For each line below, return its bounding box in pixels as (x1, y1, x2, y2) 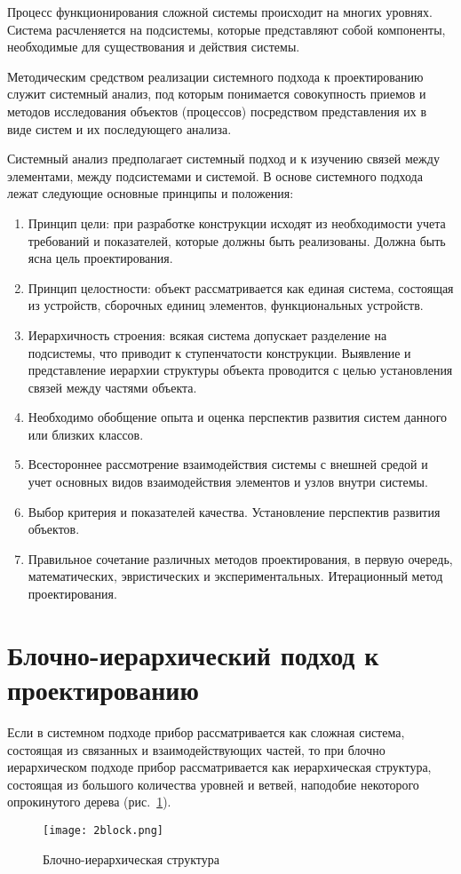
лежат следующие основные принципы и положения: (7, 184, 294, 203)
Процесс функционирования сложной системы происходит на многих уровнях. (7, 3, 433, 20)
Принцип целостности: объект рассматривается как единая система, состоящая (28, 278, 454, 297)
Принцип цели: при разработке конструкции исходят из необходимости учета (28, 213, 446, 232)
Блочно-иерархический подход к (7, 636, 379, 672)
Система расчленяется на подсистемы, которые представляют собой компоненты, (7, 20, 446, 38)
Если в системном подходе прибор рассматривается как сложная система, (7, 722, 405, 741)
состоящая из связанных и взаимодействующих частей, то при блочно (7, 740, 385, 759)
